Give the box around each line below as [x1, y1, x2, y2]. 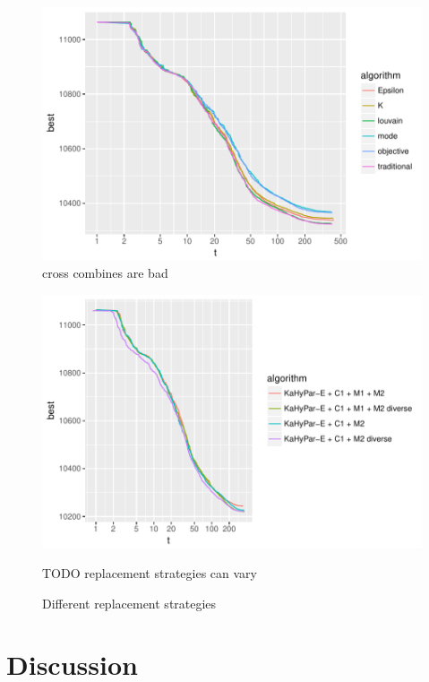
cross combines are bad [42, 263, 168, 282]
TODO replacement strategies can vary [42, 564, 257, 583]
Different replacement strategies [42, 593, 217, 612]
